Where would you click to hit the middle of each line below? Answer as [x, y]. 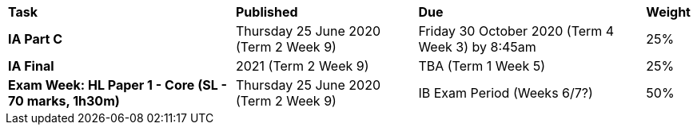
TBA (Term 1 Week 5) [482, 66]
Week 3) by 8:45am [477, 47]
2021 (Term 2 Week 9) [302, 66]
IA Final [31, 66]
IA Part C [35, 39]
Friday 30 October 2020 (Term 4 [516, 31]
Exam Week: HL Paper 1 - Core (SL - [117, 85]
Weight [668, 12]
